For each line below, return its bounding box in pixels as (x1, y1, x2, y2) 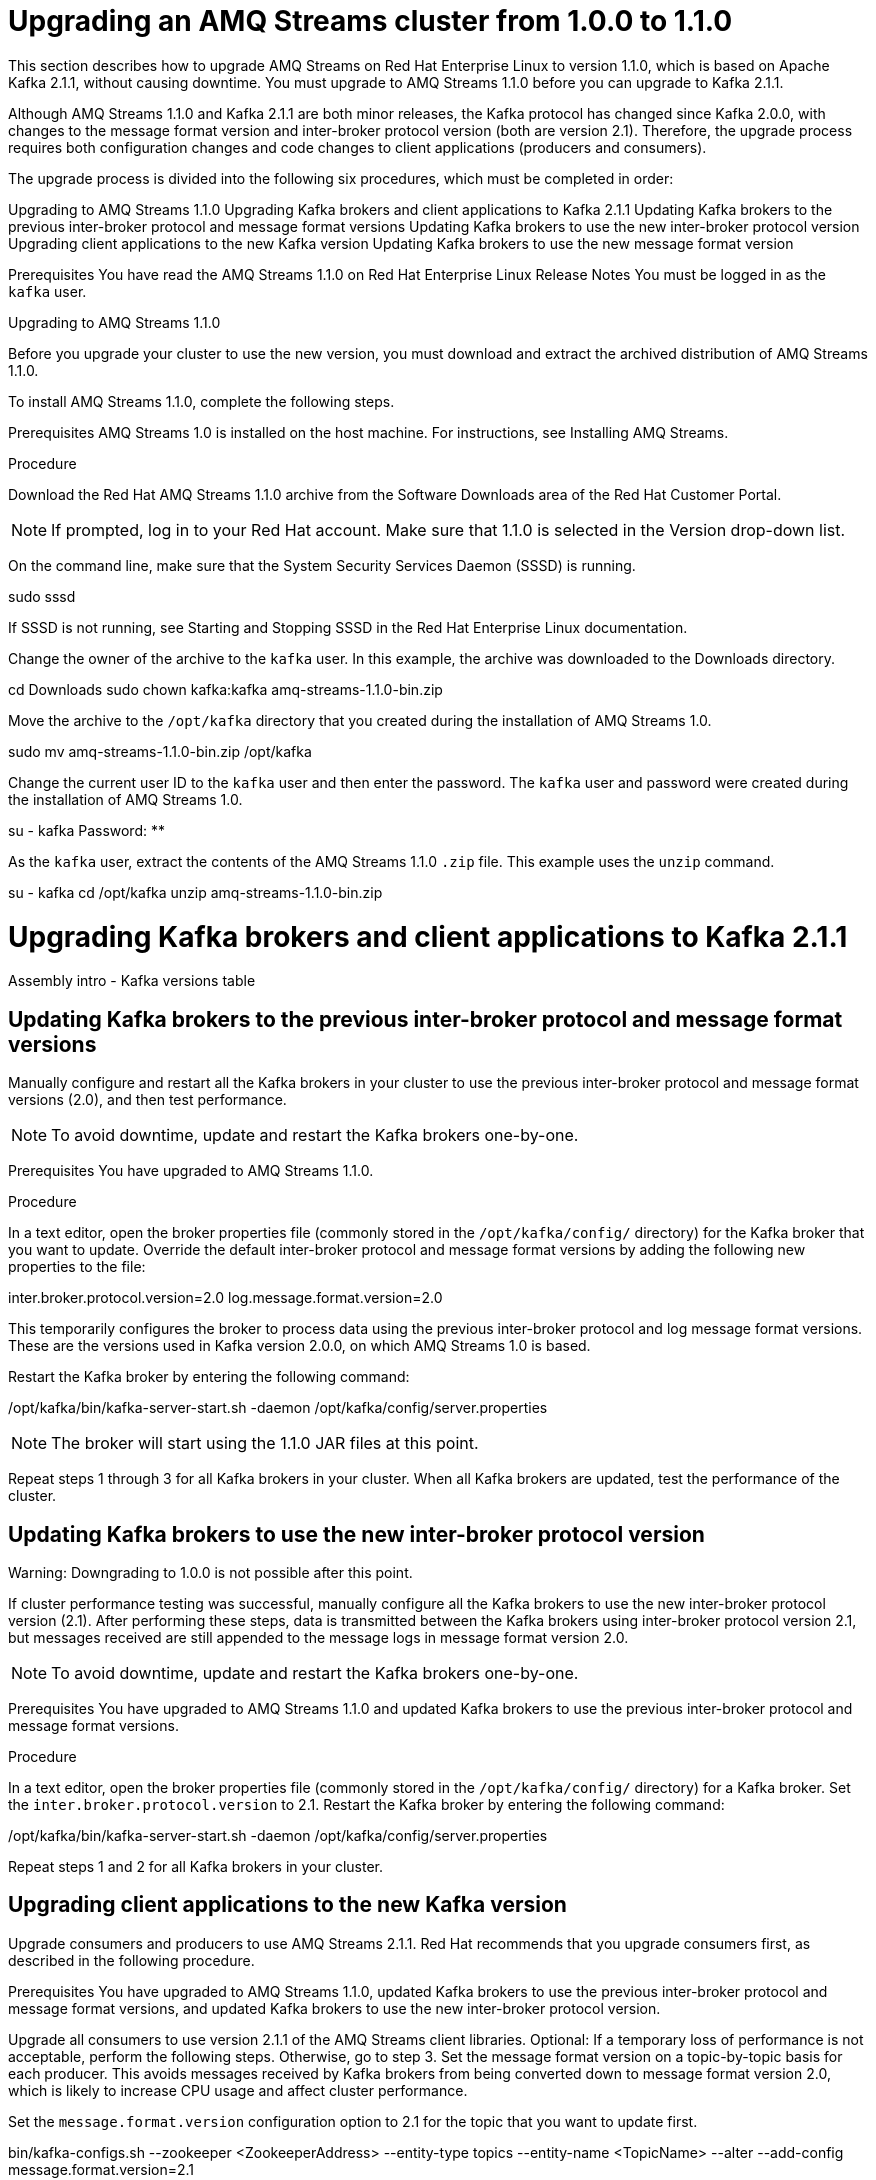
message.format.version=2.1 (8, 2160, 195, 2178)
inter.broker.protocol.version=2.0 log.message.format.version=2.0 (8, 1289, 443, 1307)
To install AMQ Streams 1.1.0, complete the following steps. (8, 392, 395, 410)
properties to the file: (8, 1258, 146, 1276)
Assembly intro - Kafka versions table (8, 972, 256, 990)
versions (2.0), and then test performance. (8, 1091, 287, 1109)
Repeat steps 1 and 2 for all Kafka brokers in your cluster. (8, 1857, 384, 1875)
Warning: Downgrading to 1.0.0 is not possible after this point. (8, 1563, 413, 1581)
